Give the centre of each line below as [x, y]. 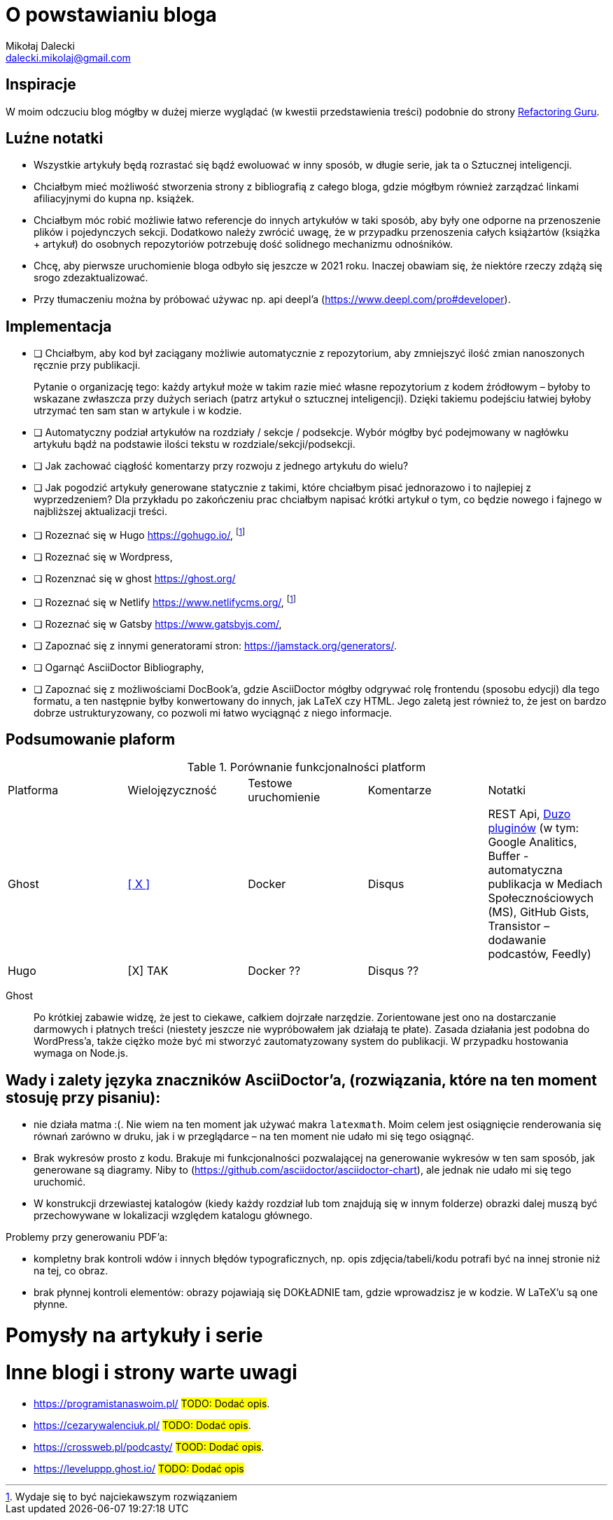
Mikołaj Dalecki [40, 45]
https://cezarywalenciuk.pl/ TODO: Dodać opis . [142, 1425]
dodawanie [517, 940]
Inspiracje [41, 85]
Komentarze [400, 790]
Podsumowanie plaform [91, 740]
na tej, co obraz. [71, 1271]
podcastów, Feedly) [540, 954]
